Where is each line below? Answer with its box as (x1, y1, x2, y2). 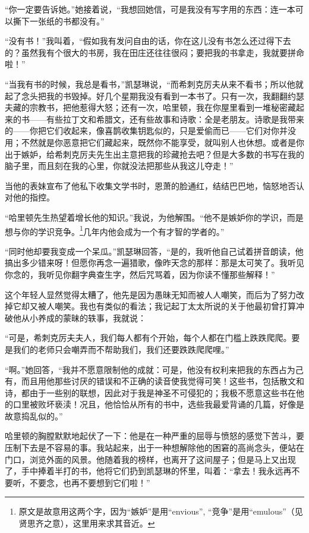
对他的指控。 (5, 191, 55, 203)
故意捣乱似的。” (5, 409, 63, 422)
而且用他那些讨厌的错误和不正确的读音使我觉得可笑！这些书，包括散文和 (21, 375, 304, 387)
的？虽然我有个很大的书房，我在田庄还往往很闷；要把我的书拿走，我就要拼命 (5, 46, 304, 58)
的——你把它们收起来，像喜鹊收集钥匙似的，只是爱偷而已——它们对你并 (5, 124, 288, 137)
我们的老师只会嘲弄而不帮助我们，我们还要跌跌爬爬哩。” (12, 343, 229, 355)
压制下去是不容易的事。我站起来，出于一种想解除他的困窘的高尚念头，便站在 (5, 441, 304, 454)
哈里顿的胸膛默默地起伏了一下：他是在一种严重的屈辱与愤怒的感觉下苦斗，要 (5, 429, 304, 442)
